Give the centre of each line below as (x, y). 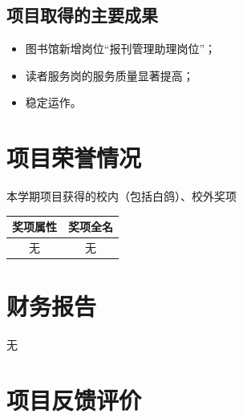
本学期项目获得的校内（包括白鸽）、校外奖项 (121, 196)
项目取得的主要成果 (82, 15)
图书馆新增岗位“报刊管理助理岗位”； (121, 49)
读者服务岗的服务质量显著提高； (109, 75)
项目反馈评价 (74, 400)
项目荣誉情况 (74, 158)
